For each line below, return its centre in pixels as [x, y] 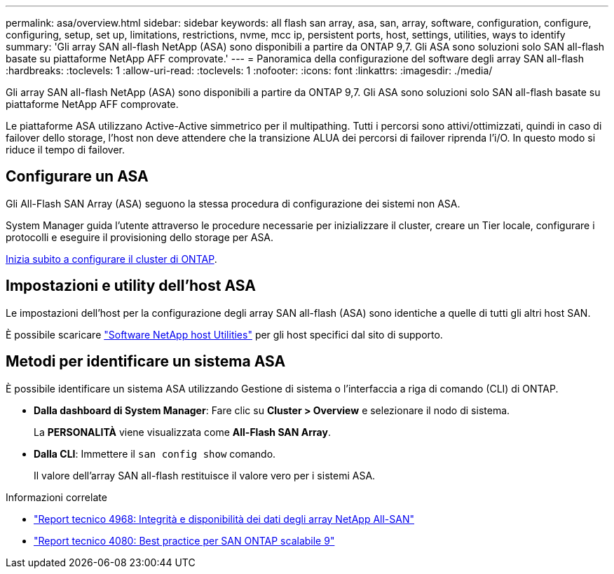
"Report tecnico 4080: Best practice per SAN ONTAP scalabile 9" [184, 540]
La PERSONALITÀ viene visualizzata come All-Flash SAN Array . [182, 432]
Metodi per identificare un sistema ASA [146, 362]
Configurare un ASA [77, 177]
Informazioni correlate [56, 497]
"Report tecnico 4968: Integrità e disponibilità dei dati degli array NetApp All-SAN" [224, 519]
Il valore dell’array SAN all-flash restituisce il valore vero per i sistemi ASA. [205, 475]
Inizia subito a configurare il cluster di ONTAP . [111, 259]
